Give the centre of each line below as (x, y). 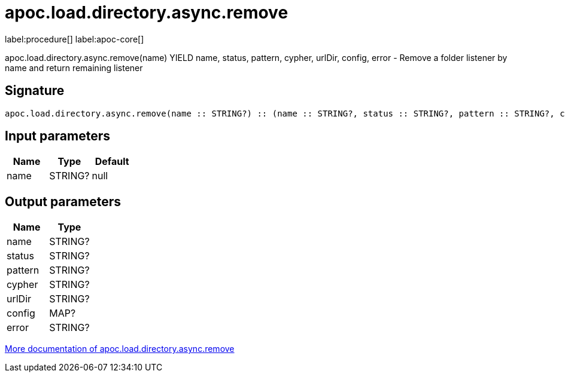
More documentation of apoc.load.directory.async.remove (120, 349)
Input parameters (58, 136)
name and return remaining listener (74, 68)
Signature (35, 91)
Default (112, 162)
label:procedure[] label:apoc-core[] (75, 39)
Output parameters (63, 201)
